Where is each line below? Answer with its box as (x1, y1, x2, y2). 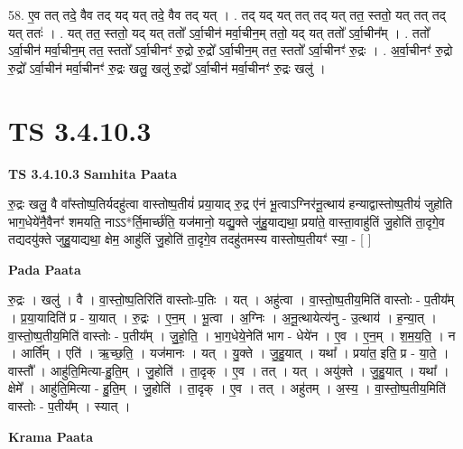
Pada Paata (8, 259, 81, 278)
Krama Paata (8, 426, 93, 445)
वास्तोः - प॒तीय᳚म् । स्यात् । (8, 397, 131, 416)
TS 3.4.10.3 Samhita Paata (8, 164, 178, 182)
